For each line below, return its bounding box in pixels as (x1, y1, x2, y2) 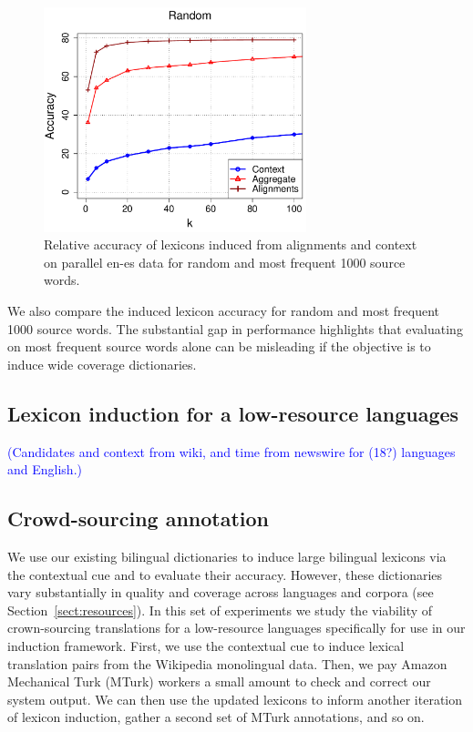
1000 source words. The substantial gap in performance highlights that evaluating (7, 319, 463, 338)
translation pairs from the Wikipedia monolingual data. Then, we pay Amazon (7, 654, 447, 673)
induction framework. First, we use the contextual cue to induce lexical (7, 635, 405, 655)
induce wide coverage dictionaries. (7, 354, 197, 373)
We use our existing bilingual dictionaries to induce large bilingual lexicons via (7, 547, 447, 565)
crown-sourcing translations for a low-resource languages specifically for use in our (7, 618, 466, 637)
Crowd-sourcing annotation (7, 504, 270, 533)
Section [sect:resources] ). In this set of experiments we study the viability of (7, 600, 433, 619)
